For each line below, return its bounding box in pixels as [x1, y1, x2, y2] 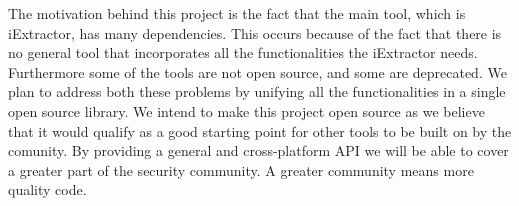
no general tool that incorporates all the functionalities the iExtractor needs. [8, 42, 478, 63]
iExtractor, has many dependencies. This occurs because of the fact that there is [8, 22, 502, 43]
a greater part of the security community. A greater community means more [8, 159, 474, 180]
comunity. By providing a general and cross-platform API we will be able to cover [8, 140, 509, 161]
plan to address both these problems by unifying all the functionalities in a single [8, 81, 506, 102]
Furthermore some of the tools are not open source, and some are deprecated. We [8, 61, 507, 82]
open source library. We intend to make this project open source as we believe [8, 100, 485, 121]
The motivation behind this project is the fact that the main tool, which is [8, 3, 466, 23]
